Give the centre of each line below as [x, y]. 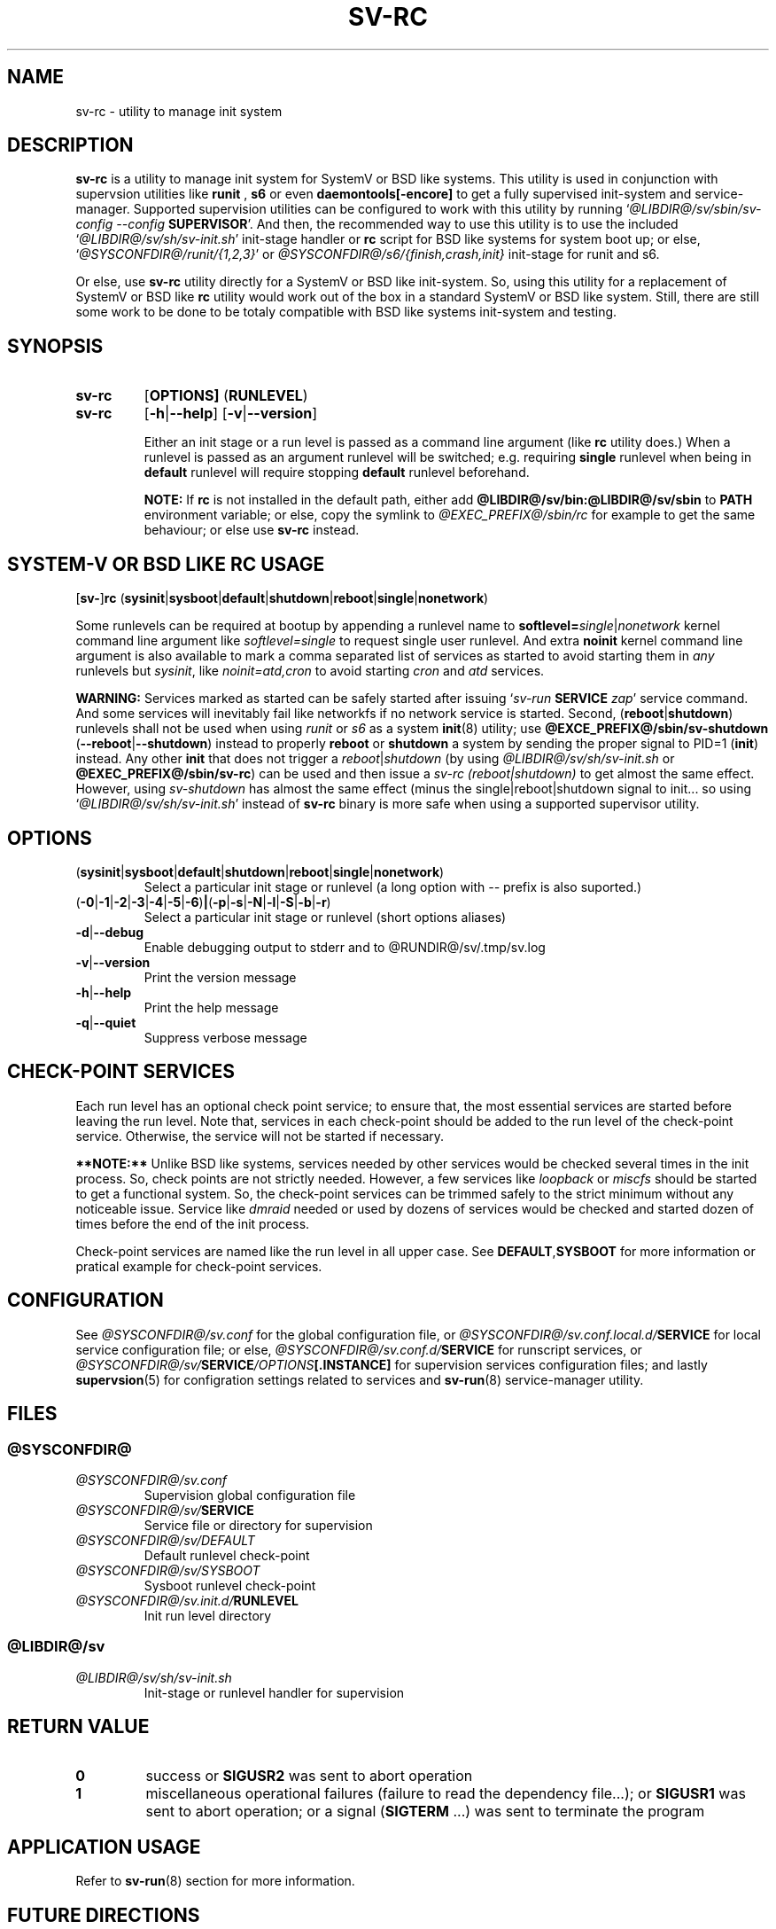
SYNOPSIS [55, 346]
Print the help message [211, 1007]
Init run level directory [208, 1615]
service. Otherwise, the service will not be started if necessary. [260, 1136]
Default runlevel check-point [227, 1555]
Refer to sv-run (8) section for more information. [215, 1881]
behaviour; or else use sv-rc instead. [252, 530]
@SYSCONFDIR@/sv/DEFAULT [165, 1540]
